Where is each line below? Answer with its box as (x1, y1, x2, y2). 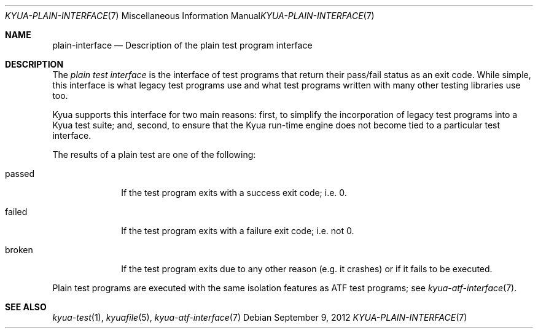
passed (5, 168, 35, 179)
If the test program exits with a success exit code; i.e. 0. (121, 187, 347, 198)
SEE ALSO (5, 302, 47, 312)
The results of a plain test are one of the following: (52, 149, 256, 160)
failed (5, 206, 28, 217)
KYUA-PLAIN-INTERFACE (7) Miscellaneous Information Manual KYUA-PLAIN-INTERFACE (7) (5, 10, 375, 21)
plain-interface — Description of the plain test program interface (52, 40, 313, 50)
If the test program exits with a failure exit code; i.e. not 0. (121, 225, 354, 236)
